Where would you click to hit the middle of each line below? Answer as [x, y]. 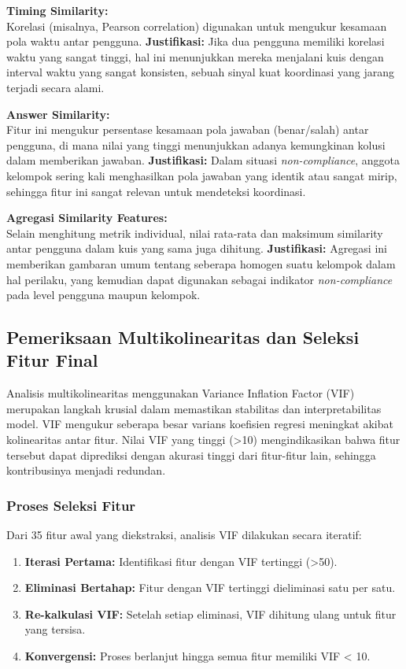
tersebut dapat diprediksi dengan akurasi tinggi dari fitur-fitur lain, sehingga [191, 455]
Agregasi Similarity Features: [87, 218]
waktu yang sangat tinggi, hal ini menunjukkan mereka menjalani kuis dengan [195, 56]
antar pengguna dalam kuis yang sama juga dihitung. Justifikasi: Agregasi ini [197, 248]
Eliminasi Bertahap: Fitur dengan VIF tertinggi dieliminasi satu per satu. [210, 588]
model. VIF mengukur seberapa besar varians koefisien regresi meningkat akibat [200, 424]
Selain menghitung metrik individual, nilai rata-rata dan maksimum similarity [195, 233]
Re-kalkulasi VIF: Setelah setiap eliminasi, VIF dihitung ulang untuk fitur [210, 614]
